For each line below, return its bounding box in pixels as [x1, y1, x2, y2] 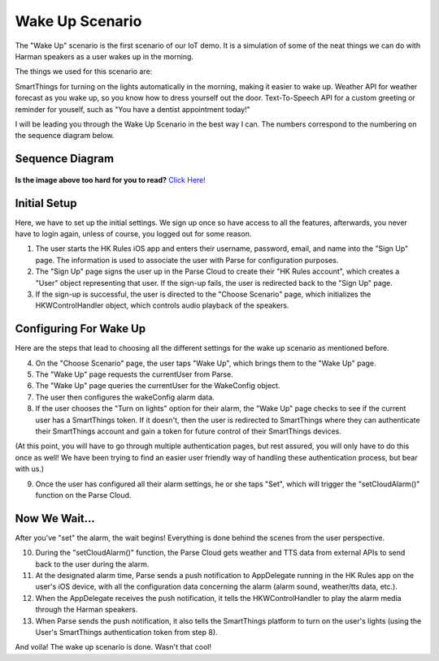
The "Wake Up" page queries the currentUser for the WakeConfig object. [35, 381, 280, 391]
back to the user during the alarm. [35, 559, 150, 568]
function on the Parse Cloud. [35, 490, 132, 499]
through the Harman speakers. [35, 605, 138, 615]
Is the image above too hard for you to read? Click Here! [15, 175, 206, 184]
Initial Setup [15, 196, 77, 210]
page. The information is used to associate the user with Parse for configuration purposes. [35, 255, 339, 265]
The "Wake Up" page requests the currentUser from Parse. [35, 369, 233, 379]
